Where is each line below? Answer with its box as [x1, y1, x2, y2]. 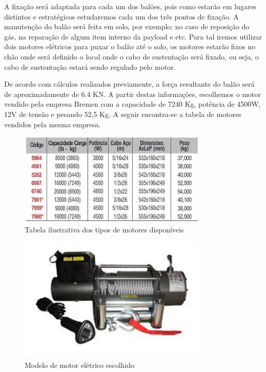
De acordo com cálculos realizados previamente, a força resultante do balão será [4, 79, 255, 89]
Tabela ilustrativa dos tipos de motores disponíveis [25, 224, 184, 234]
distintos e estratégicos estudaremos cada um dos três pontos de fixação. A [4, 11, 239, 22]
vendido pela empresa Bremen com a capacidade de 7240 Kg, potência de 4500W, [4, 99, 261, 109]
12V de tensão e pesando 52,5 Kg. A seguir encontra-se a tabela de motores [4, 108, 241, 119]
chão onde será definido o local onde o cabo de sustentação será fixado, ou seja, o [4, 51, 259, 62]
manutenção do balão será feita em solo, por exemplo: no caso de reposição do [4, 21, 250, 32]
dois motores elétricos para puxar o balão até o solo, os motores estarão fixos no [4, 41, 256, 52]
